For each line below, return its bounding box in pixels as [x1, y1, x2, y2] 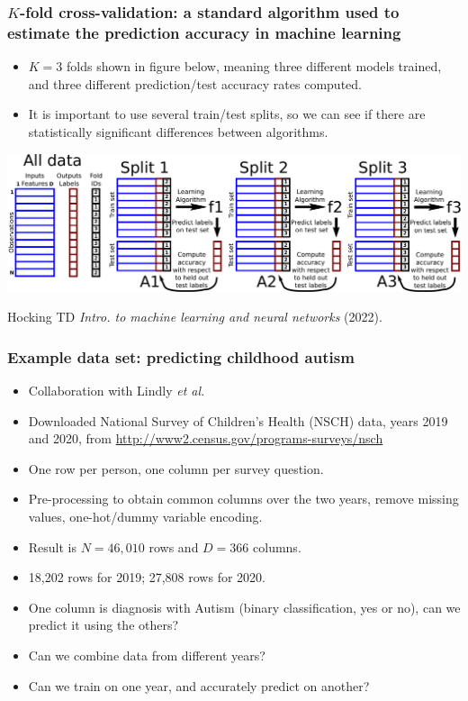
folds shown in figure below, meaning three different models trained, [67, 57, 442, 76]
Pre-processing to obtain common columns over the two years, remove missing [28, 489, 459, 508]
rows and [148, 537, 199, 556]
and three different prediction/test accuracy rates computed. [28, 74, 362, 93]
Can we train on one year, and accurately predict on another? [28, 676, 370, 695]
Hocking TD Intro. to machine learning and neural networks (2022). [7, 307, 382, 326]
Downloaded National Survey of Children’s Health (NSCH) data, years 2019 [28, 411, 448, 430]
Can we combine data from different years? [28, 645, 265, 664]
